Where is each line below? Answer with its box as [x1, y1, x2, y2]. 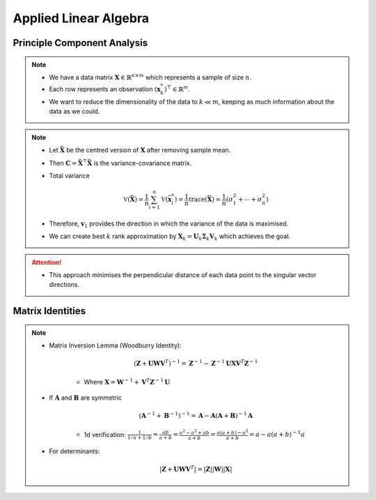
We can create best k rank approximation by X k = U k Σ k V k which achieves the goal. [49, 232, 290, 242]
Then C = [49, 159, 77, 167]
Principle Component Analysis [13, 37, 148, 49]
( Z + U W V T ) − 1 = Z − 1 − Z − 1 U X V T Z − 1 [133, 359, 258, 368]
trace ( [188, 196, 208, 203]
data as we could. [49, 107, 100, 116]
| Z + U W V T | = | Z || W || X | [159, 464, 233, 474]
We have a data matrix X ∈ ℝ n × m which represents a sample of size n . [49, 72, 252, 81]
